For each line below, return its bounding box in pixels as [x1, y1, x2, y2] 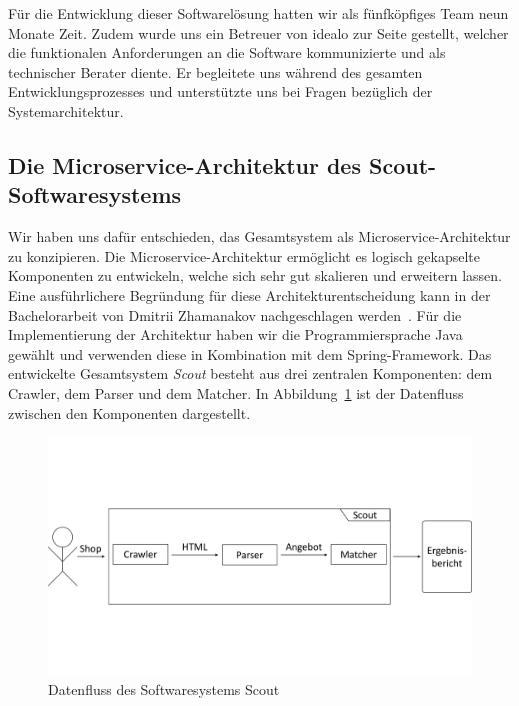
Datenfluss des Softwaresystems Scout [48, 679, 280, 700]
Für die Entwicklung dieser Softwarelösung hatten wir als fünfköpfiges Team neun [8, 3, 509, 23]
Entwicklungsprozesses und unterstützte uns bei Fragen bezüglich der [8, 81, 433, 102]
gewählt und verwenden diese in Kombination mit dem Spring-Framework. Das [8, 343, 492, 364]
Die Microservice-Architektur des [8, 149, 361, 180]
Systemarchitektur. [8, 100, 124, 121]
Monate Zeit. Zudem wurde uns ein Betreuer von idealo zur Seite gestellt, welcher [8, 22, 509, 43]
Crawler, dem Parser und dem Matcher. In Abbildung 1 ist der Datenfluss [8, 382, 464, 403]
